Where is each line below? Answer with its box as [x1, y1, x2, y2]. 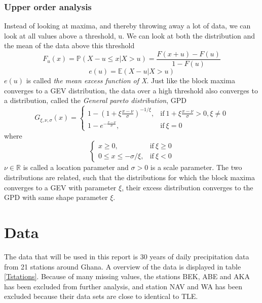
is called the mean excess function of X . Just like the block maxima [26, 75, 235, 86]
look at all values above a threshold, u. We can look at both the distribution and [4, 30, 255, 41]
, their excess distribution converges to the [122, 182, 253, 192]
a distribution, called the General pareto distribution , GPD [4, 95, 187, 106]
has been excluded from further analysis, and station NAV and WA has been [4, 281, 242, 291]
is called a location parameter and [23, 162, 129, 173]
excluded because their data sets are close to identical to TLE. [4, 291, 198, 301]
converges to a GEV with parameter [4, 182, 117, 192]
